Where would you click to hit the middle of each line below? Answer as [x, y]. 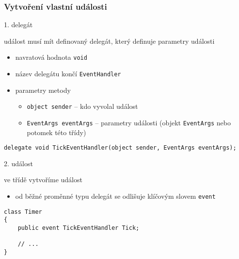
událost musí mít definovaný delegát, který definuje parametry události [109, 41]
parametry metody [43, 90]
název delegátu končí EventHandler [68, 74]
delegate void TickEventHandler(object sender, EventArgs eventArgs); [120, 148]
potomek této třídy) [56, 132]
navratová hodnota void [51, 57]
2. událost [18, 163]
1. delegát [18, 25]
